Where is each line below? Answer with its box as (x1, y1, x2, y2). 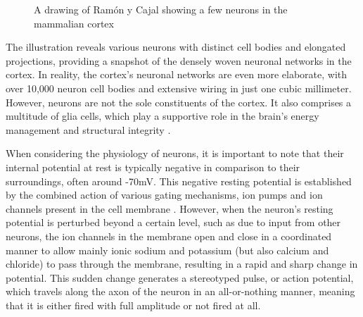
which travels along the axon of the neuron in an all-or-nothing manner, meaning (6, 284, 355, 299)
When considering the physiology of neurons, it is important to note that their (6, 146, 344, 161)
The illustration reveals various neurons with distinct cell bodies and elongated (6, 39, 346, 54)
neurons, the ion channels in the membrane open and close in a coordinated (6, 228, 332, 243)
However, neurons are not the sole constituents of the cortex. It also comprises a (6, 94, 352, 109)
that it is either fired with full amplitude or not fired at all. (6, 297, 261, 312)
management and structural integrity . (6, 122, 171, 137)
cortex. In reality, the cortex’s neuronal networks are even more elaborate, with (6, 67, 348, 82)
